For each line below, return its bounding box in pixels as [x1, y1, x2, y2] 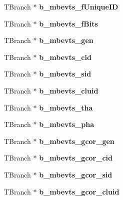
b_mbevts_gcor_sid [39, 169, 112, 179]
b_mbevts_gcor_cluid [39, 186, 119, 196]
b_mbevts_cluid [39, 85, 98, 95]
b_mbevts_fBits [39, 18, 98, 28]
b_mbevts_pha [39, 119, 94, 129]
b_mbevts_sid [39, 68, 91, 79]
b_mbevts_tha [39, 102, 93, 112]
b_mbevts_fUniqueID [39, 1, 118, 11]
